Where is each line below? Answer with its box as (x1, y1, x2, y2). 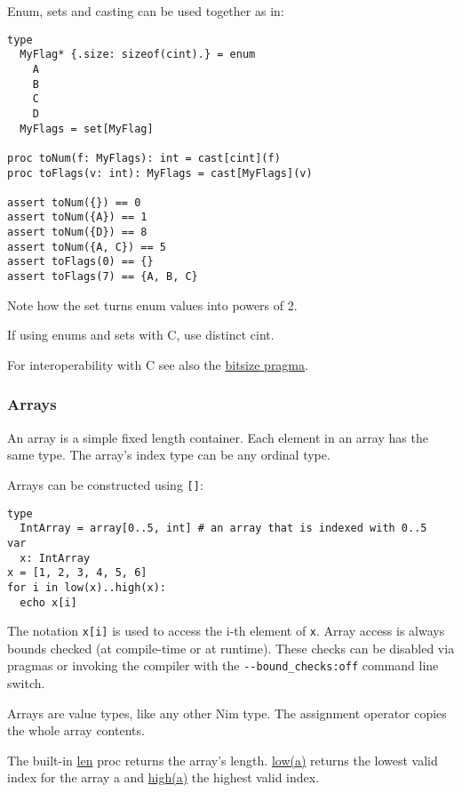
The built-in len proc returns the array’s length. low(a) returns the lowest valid (7, 750, 438, 769)
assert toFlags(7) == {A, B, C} (7, 270, 198, 284)
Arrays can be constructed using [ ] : (7, 475, 203, 493)
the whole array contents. (7, 721, 145, 740)
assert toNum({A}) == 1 (7, 211, 147, 224)
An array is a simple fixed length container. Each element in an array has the (7, 428, 428, 446)
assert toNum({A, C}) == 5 (7, 240, 166, 253)
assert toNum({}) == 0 (7, 196, 141, 209)
